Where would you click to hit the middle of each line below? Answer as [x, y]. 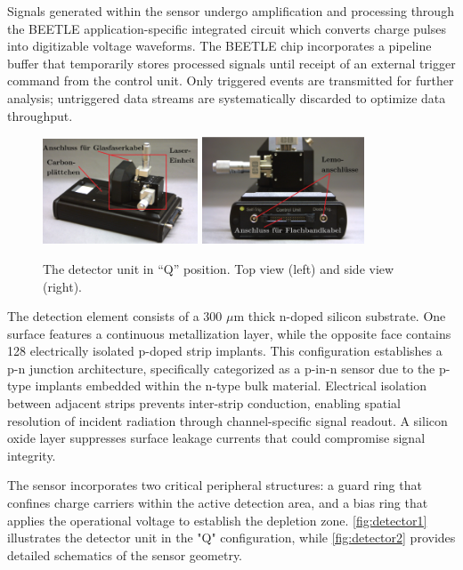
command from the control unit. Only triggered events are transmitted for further [231, 80]
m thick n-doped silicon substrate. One [340, 316]
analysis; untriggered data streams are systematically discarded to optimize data [227, 97]
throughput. [40, 115]
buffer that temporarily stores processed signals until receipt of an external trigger [231, 63]
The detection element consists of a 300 [115, 316]
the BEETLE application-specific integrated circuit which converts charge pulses [227, 28]
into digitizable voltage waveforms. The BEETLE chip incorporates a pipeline [219, 46]
